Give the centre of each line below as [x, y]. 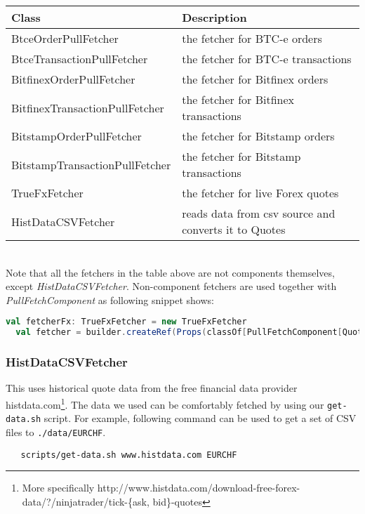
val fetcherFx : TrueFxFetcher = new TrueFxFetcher [126, 322]
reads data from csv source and [259, 213]
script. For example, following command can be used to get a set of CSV [200, 418]
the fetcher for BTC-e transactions [267, 59]
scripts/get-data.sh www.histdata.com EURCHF [129, 455]
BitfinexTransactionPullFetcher [88, 107]
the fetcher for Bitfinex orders [255, 79]
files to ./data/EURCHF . [56, 431]
